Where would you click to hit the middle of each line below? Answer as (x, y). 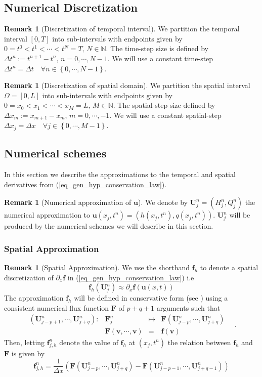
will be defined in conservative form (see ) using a (151, 298)
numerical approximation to (47, 215)
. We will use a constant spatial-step (165, 115)
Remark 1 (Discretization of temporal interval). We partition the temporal (122, 29)
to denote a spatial (229, 267)
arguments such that (188, 307)
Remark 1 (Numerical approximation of (68, 202)
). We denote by (163, 202)
